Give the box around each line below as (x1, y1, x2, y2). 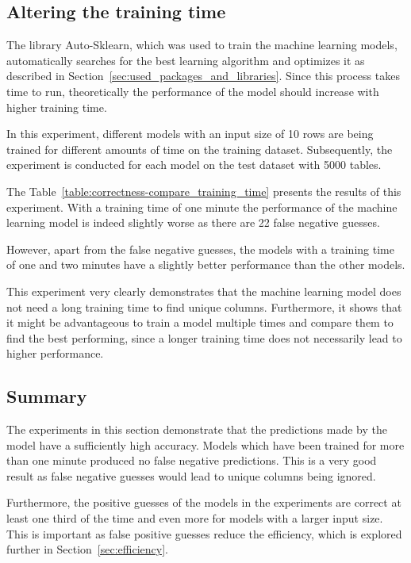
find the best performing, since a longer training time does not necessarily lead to (6, 329, 402, 346)
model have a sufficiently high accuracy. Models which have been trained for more (6, 436, 405, 453)
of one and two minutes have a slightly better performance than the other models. (6, 256, 405, 273)
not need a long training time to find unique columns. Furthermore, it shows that (6, 298, 402, 315)
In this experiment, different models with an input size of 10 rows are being (6, 125, 374, 142)
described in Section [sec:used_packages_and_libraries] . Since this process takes (6, 67, 400, 84)
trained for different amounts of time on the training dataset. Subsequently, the (6, 140, 393, 157)
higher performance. (6, 345, 104, 362)
